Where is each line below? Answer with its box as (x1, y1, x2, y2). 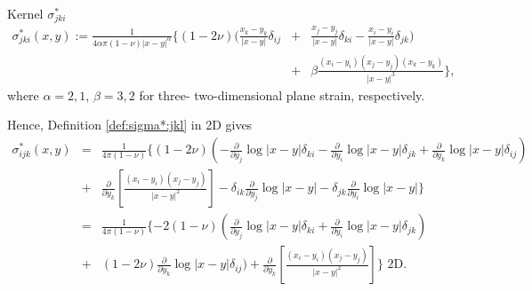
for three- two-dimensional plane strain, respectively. (139, 85, 425, 104)
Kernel (7, 4, 44, 22)
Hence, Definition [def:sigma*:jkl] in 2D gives (7, 115, 253, 134)
